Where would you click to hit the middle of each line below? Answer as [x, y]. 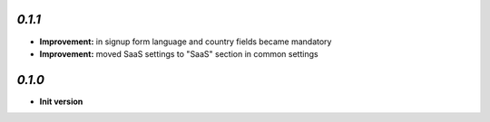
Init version [61, 101]
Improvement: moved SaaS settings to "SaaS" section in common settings [179, 53]
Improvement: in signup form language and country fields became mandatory [186, 42]
